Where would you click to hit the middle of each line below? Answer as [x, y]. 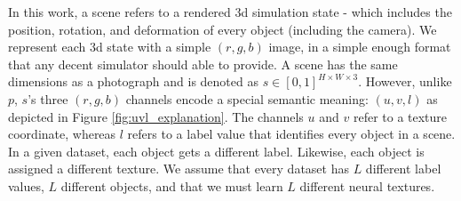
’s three [48, 98]
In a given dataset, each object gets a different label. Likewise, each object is [216, 151]
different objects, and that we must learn [172, 185]
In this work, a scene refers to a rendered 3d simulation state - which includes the [230, 12]
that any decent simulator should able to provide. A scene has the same [203, 64]
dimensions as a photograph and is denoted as [133, 81]
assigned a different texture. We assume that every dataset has [179, 169]
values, [26, 185]
